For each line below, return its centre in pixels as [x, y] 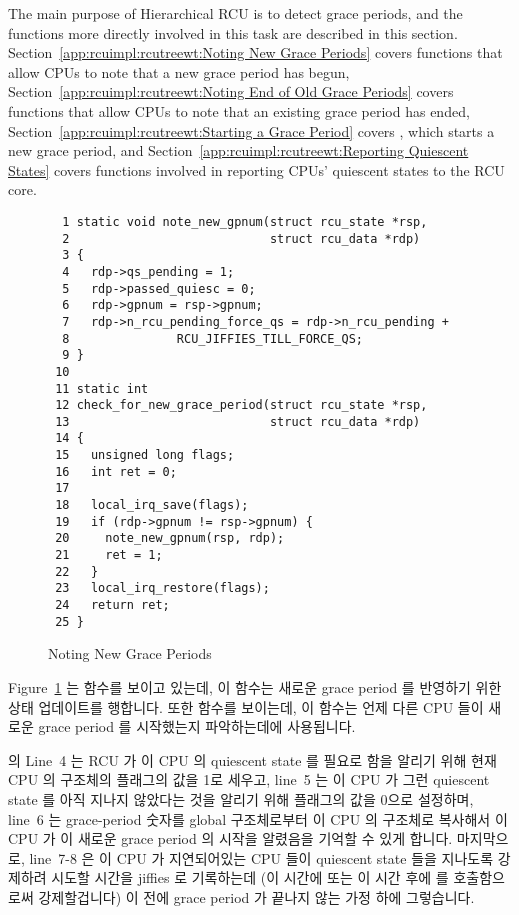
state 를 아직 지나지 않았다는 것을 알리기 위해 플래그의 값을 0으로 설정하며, [241, 798]
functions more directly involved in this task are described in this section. [233, 32]
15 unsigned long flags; [145, 455]
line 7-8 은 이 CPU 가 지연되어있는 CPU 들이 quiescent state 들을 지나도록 [261, 857]
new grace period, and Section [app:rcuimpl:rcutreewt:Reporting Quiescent [238, 150]
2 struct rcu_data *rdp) [241, 238]
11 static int [102, 388]
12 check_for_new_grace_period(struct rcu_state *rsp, [241, 405]
